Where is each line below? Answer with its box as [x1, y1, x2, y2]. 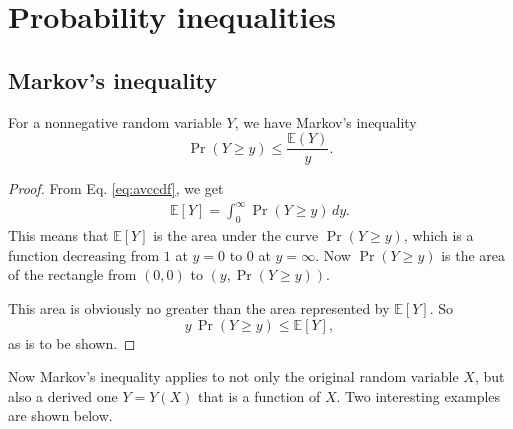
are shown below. [8, 405, 113, 426]
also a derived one [8, 385, 118, 406]
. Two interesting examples [336, 385, 501, 406]
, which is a [403, 225, 474, 246]
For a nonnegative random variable [8, 111, 222, 132]
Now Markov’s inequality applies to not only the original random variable [8, 366, 459, 387]
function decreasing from [8, 244, 160, 265]
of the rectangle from [8, 264, 137, 285]
